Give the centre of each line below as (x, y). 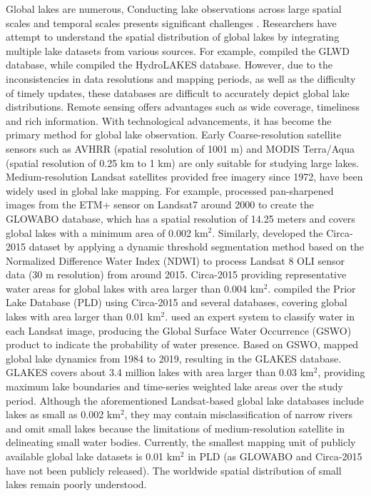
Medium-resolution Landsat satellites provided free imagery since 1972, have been (184, 177)
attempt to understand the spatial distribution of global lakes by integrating (173, 37)
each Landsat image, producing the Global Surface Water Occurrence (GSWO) (179, 330)
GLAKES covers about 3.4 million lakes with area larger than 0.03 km (160, 372)
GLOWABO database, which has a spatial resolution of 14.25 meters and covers (181, 218)
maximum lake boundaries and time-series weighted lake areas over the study (174, 386)
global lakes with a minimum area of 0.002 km (107, 232)
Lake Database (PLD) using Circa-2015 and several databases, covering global (177, 302)
